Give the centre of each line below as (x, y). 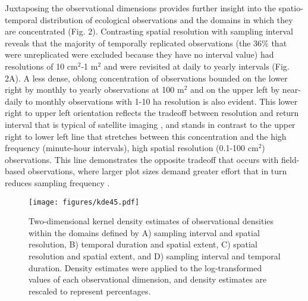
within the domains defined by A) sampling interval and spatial (144, 232)
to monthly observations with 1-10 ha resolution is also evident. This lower (161, 101)
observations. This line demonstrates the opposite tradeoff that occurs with (142, 159)
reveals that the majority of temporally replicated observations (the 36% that (146, 43)
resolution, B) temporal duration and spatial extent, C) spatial (143, 244)
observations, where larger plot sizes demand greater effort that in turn (157, 171)
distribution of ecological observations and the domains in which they (166, 19)
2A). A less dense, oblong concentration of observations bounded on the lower (146, 78)
